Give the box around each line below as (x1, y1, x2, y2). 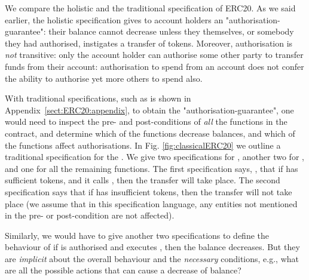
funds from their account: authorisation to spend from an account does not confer (5, 60, 304, 72)
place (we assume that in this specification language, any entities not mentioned (5, 197, 298, 210)
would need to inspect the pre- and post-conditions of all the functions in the (5, 115, 287, 128)
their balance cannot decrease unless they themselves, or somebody (48, 25, 294, 38)
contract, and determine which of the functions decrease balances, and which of (5, 127, 295, 139)
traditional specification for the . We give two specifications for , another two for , (5, 150, 304, 163)
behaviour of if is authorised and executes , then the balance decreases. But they (5, 241, 300, 253)
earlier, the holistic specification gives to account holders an (5, 13, 224, 26)
